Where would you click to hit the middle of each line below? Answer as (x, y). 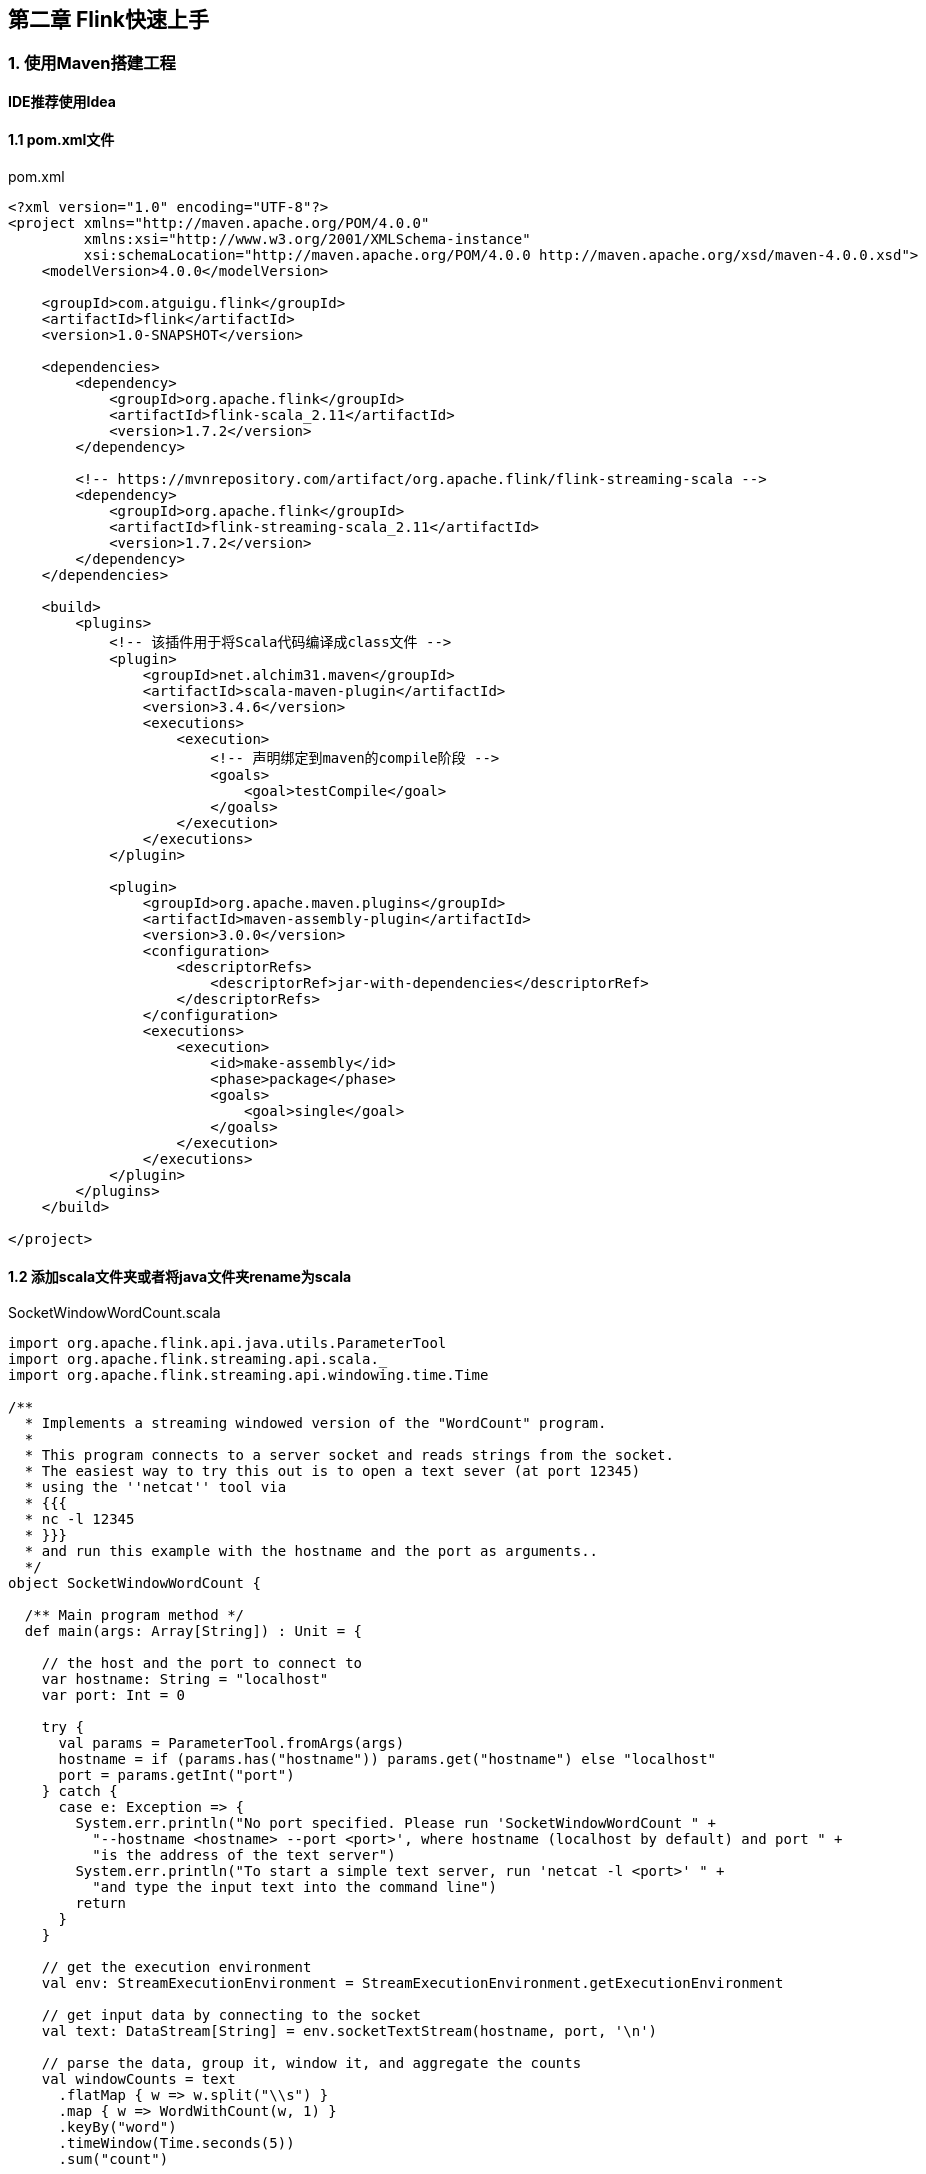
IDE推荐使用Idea (62, 101)
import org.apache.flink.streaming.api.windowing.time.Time (248, 1375)
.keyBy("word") (117, 2127)
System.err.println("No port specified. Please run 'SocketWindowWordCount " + (396, 1823)
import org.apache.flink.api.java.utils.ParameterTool (227, 1343)
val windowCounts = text (138, 2079)
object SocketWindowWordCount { (134, 1583)
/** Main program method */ (134, 1615)
